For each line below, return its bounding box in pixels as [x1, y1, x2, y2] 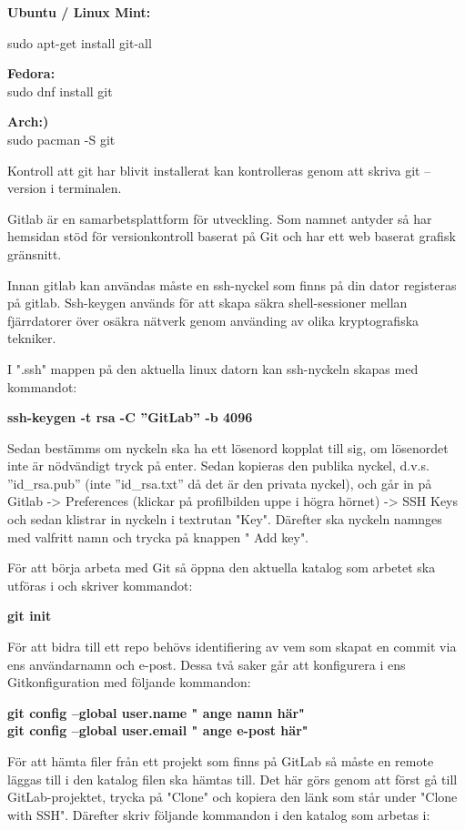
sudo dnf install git [7, 81, 113, 100]
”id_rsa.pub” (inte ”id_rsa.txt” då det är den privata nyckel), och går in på [7, 473, 432, 492]
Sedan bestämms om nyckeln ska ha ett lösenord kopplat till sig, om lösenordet [7, 438, 449, 457]
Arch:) [7, 112, 49, 131]
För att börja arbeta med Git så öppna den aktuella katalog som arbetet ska [7, 558, 436, 577]
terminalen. [58, 178, 122, 197]
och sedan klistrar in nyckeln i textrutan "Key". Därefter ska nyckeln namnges [7, 510, 442, 529]
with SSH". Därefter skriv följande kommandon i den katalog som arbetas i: [7, 805, 430, 824]
